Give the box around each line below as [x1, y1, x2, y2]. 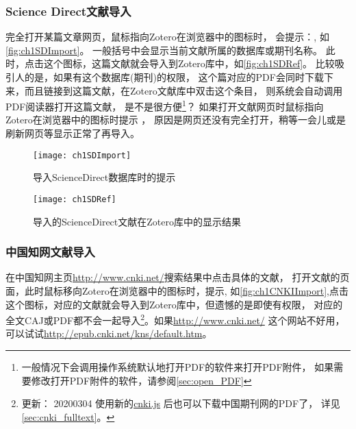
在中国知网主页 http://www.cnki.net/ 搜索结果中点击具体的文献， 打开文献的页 [5, 270, 350, 284]
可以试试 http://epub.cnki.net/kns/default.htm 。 [5, 326, 212, 341]
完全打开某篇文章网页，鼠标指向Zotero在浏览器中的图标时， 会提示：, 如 [5, 29, 329, 44]
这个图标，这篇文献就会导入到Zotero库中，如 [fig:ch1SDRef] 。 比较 [43, 56, 335, 71]
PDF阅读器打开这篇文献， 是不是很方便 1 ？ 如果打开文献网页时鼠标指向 [5, 97, 324, 113]
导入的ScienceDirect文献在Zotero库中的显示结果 [33, 214, 241, 228]
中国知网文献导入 [5, 243, 95, 260]
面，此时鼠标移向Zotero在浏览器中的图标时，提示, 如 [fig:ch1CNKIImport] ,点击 [5, 283, 349, 297]
